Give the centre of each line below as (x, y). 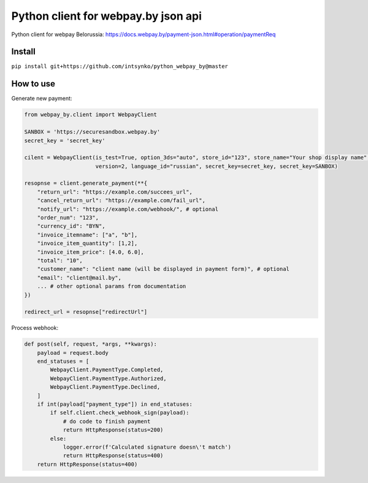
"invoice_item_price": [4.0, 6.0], (90, 252)
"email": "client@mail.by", (79, 278)
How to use (33, 84)
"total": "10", (60, 260)
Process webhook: (35, 328)
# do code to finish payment (107, 421)
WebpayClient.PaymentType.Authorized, (108, 378)
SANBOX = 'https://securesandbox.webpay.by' (92, 132)
